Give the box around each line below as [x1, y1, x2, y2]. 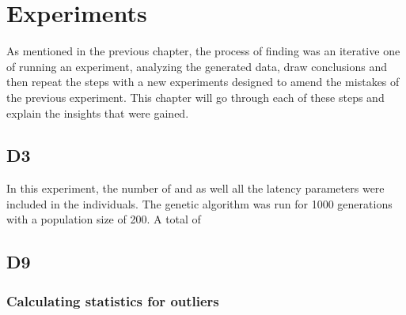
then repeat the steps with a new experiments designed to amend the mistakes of [6, 73, 400, 90]
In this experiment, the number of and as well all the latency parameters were [6, 180, 385, 197]
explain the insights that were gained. [6, 104, 189, 121]
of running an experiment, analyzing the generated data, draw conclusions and [6, 58, 388, 74]
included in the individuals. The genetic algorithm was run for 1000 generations [6, 195, 393, 212]
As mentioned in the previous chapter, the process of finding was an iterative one [6, 43, 400, 59]
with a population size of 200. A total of [6, 211, 201, 227]
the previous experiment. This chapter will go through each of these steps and [6, 88, 385, 105]
